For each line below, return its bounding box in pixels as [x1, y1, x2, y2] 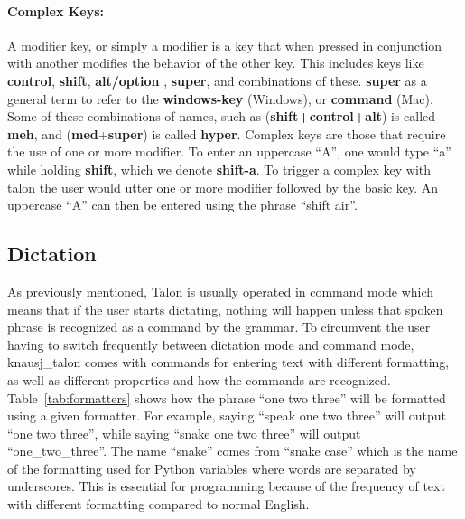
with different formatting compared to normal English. [7, 495, 310, 514]
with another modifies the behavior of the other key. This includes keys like [7, 53, 424, 72]
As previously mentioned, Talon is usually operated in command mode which [7, 281, 434, 300]
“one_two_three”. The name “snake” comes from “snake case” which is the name [7, 441, 458, 460]
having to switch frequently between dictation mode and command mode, [7, 335, 414, 354]
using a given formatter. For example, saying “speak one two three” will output [7, 406, 446, 425]
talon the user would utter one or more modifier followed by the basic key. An [7, 177, 439, 196]
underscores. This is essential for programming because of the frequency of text [7, 477, 445, 495]
